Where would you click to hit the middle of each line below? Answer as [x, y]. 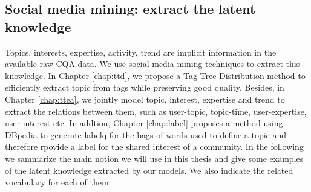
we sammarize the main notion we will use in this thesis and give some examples [154, 158]
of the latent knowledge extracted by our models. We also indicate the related [149, 170]
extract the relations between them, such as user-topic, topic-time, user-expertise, [156, 111]
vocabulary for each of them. [58, 182]
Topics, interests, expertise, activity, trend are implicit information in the [141, 52]
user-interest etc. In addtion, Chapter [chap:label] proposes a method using [144, 123]
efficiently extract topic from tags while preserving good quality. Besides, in [145, 87]
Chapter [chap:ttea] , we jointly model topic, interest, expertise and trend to [145, 99]
